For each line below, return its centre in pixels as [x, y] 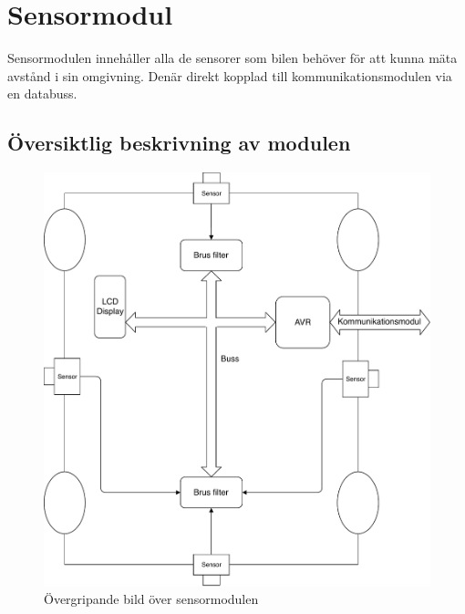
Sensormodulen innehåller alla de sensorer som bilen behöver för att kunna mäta [232, 58]
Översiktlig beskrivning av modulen [179, 143]
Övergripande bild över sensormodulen [151, 599]
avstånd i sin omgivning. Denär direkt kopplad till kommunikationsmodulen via [230, 75]
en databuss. [42, 94]
